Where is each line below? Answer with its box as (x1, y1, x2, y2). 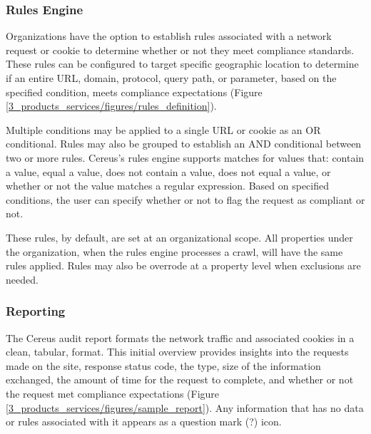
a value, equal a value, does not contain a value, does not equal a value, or (6, 164, 331, 179)
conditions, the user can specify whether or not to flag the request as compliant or (6, 192, 365, 207)
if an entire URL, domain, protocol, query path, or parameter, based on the (6, 71, 337, 85)
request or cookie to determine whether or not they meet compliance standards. (6, 42, 355, 57)
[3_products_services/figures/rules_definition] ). (6, 98, 217, 113)
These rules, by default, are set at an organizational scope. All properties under (6, 229, 353, 244)
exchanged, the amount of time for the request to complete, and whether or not (6, 372, 354, 387)
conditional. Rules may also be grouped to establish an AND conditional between (6, 136, 362, 151)
